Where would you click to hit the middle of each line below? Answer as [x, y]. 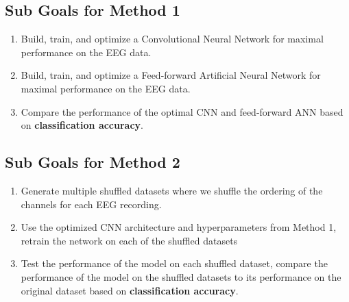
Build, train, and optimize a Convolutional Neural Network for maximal [172, 39]
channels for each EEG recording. [91, 204]
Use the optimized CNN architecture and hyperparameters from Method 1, [179, 227]
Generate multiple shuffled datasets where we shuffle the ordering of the [172, 190]
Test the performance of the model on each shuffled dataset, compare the [174, 263]
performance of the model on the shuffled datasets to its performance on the [181, 276]
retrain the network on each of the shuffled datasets [129, 240]
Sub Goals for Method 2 [93, 162]
